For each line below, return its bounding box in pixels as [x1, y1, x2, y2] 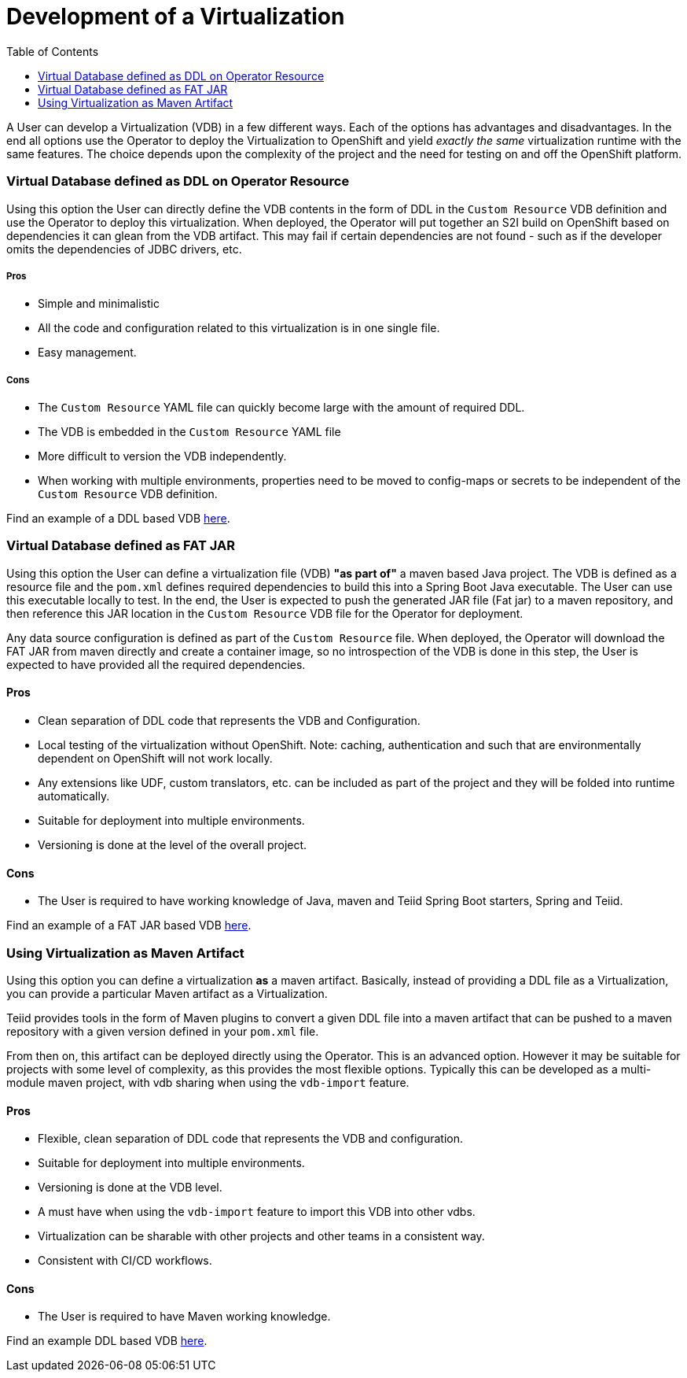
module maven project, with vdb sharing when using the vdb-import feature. [6, 1076, 410, 1089]
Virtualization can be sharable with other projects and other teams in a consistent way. [38, 1229, 485, 1243]
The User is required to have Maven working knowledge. [38, 1310, 331, 1324]
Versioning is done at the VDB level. [38, 1180, 222, 1195]
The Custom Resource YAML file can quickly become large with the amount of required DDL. [38, 401, 525, 415]
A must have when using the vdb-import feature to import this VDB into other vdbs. [38, 1205, 476, 1219]
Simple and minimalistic [38, 297, 160, 311]
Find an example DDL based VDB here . [6, 1334, 208, 1348]
